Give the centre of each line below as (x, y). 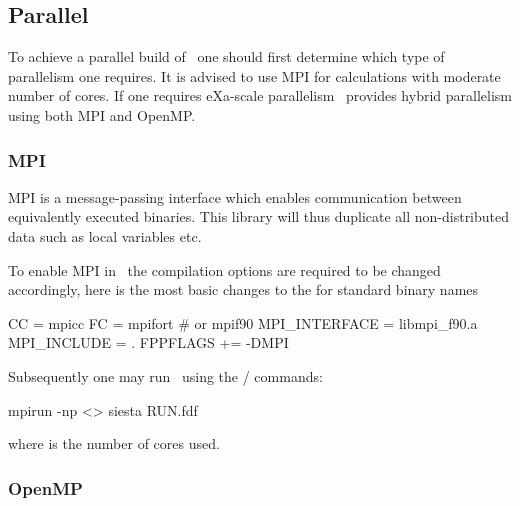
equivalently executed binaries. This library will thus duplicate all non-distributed (259, 216)
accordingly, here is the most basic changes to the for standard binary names (243, 289)
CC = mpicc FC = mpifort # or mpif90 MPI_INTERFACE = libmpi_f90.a (243, 322)
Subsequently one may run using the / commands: (165, 375)
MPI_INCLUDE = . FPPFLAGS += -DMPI (148, 342)
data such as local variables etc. (105, 235)
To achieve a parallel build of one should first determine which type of (226, 56)
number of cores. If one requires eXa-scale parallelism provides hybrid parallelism (260, 95)
